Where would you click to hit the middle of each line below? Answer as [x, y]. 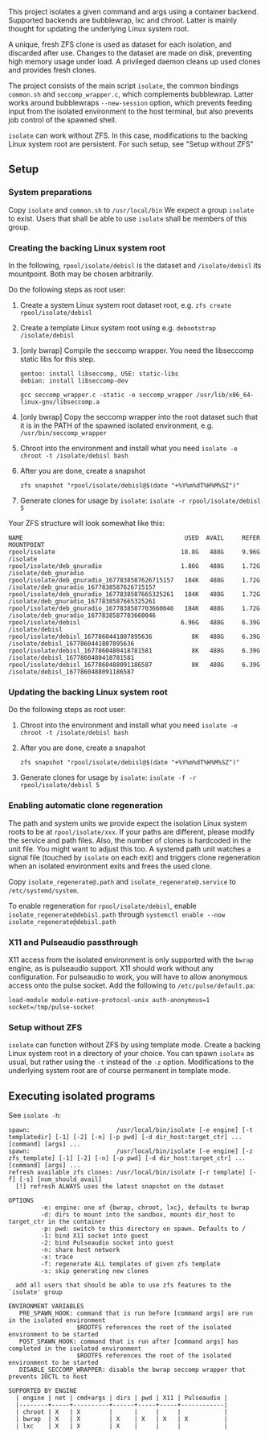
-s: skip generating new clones [95, 1271]
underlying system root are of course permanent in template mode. [119, 1071]
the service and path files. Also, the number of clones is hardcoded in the [130, 840]
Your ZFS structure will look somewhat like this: [87, 523]
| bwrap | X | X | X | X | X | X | [122, 1419]
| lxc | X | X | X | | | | [122, 1426]
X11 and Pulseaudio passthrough [73, 942]
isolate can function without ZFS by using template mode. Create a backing [134, 1045]
